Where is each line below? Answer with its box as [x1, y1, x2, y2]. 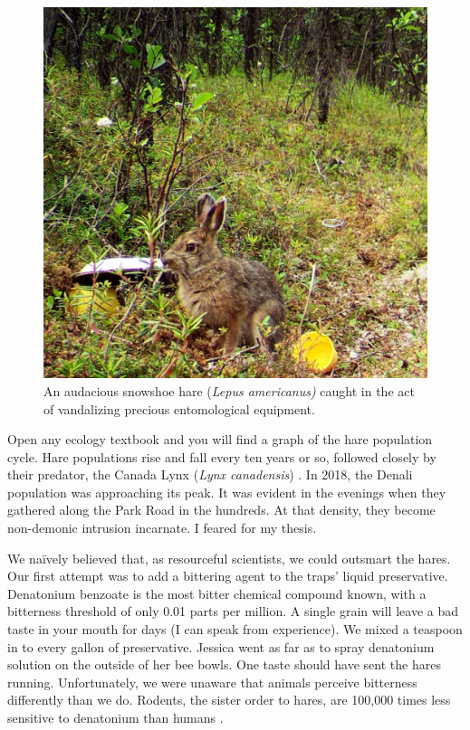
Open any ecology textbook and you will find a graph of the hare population [7, 430, 433, 449]
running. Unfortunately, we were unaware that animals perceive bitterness [7, 672, 417, 691]
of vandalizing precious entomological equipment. [43, 399, 315, 418]
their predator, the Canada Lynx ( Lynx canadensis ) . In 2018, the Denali [7, 465, 413, 484]
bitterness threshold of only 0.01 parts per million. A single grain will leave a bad [7, 602, 458, 621]
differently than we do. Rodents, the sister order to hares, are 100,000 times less [7, 690, 451, 709]
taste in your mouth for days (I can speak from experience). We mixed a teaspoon [7, 620, 463, 639]
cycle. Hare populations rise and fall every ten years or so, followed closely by [7, 447, 436, 466]
